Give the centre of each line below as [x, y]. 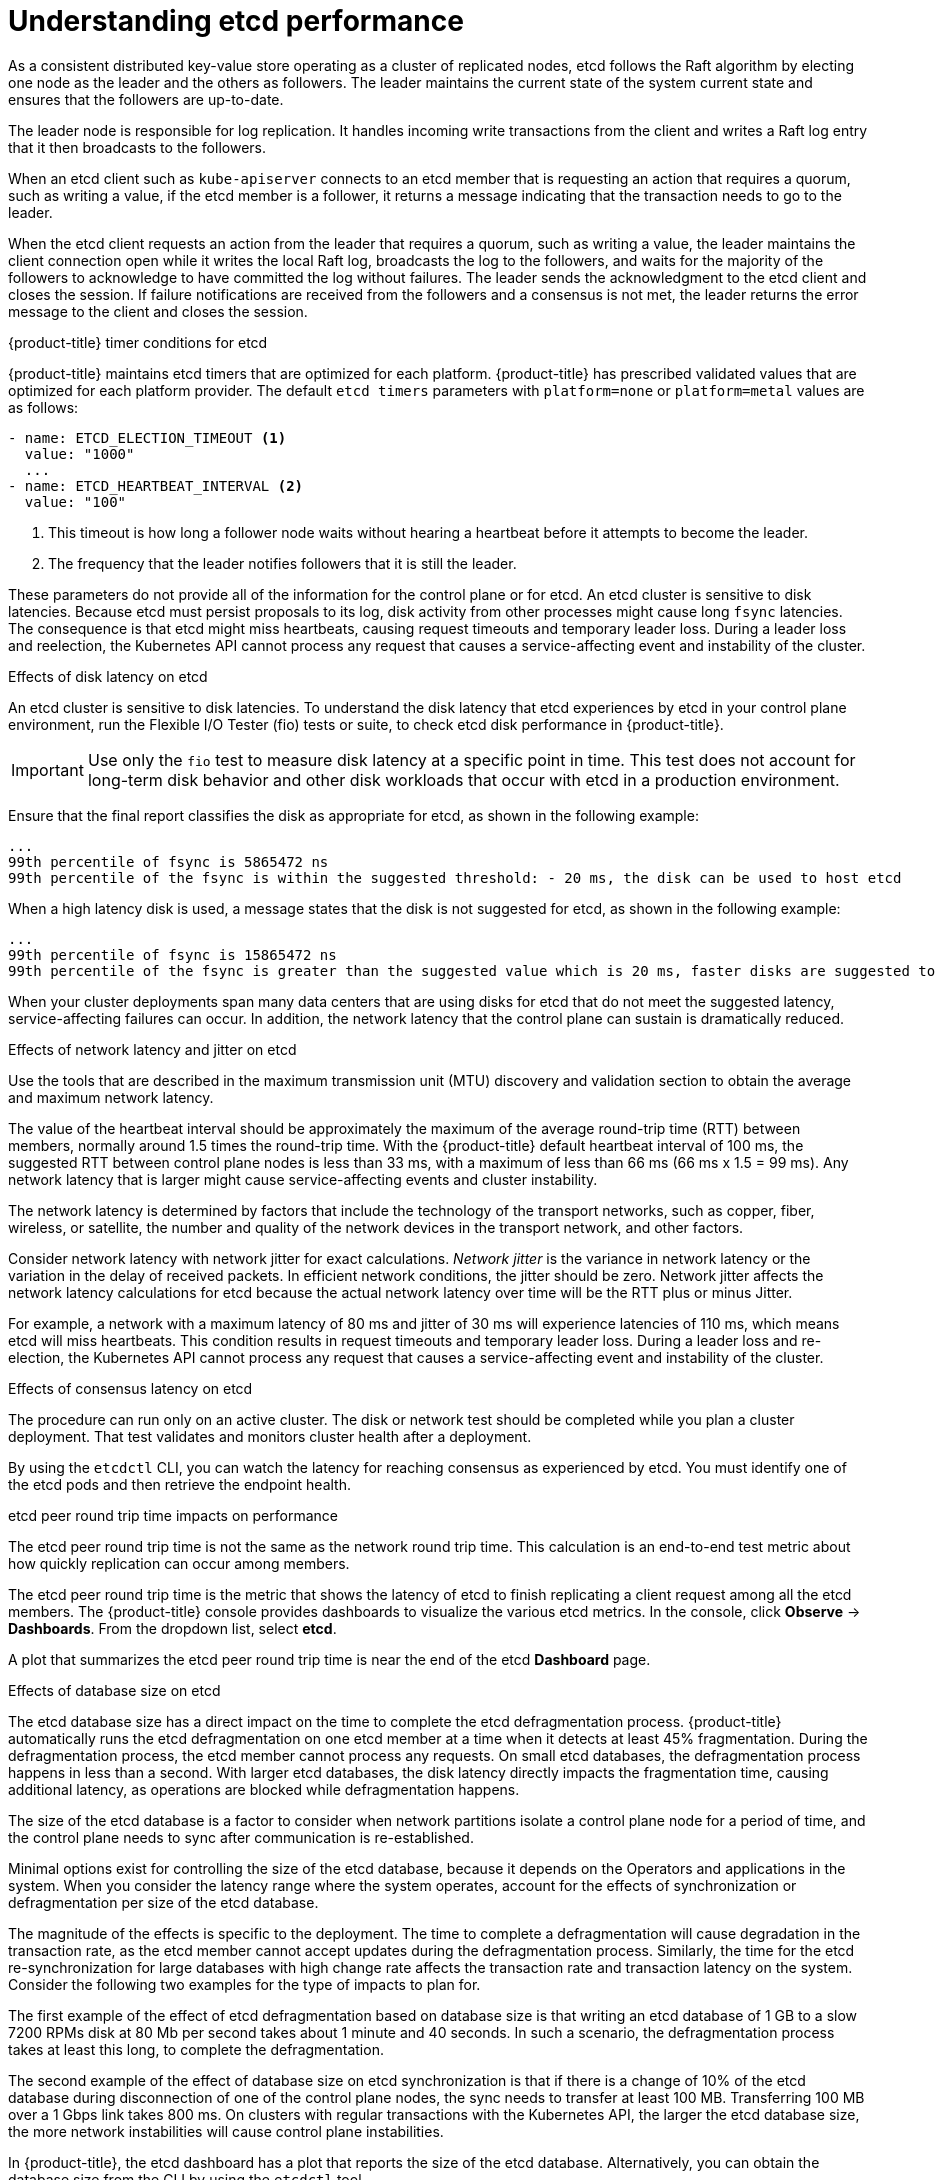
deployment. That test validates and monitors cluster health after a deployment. [270, 1436]
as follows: [43, 407]
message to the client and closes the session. [158, 311]
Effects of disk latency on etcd [108, 676]
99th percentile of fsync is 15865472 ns [172, 954]
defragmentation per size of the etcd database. [163, 1902]
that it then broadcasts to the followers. [137, 147]
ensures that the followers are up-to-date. [146, 99]
